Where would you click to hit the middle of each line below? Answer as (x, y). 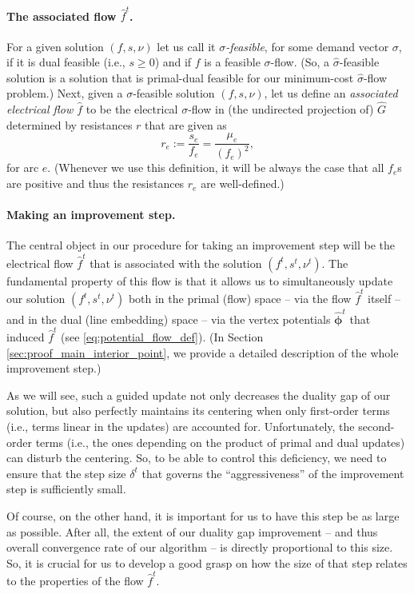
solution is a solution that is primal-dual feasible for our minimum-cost (180, 77)
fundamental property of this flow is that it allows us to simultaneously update (200, 280)
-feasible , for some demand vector (307, 46)
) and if (173, 62)
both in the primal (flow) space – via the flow (240, 299)
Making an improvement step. (91, 215)
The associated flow (62, 16)
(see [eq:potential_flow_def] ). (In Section (162, 337)
